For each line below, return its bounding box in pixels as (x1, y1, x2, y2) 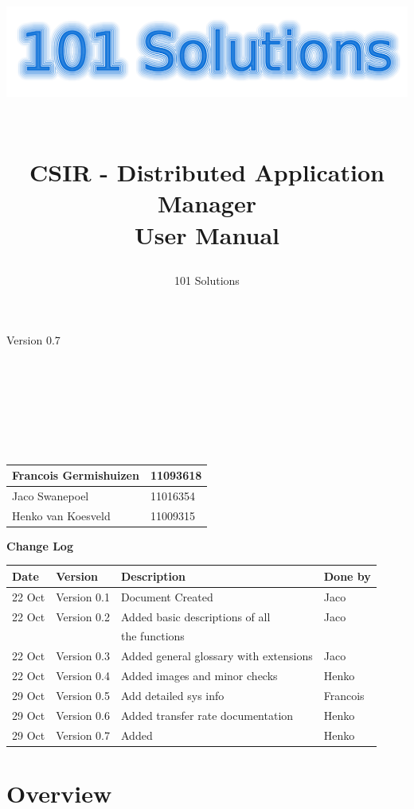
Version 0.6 (56, 706, 111, 723)
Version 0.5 (56, 687, 111, 703)
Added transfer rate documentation (121, 706, 294, 723)
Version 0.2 (56, 608, 111, 624)
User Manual (135, 218, 279, 251)
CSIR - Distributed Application (29, 156, 385, 189)
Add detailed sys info (121, 687, 225, 703)
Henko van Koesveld (12, 507, 111, 523)
